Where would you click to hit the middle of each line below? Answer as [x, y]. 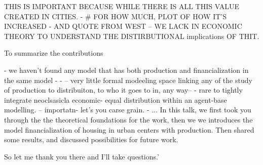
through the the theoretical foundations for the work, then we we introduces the [128, 119]
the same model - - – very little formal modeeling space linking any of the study [128, 80]
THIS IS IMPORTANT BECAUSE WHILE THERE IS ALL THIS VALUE [122, 6]
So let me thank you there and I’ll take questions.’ [82, 156]
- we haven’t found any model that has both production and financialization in [126, 70]
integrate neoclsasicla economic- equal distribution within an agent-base [116, 99]
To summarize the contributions [54, 53]
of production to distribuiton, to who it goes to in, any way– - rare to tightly [123, 90]
